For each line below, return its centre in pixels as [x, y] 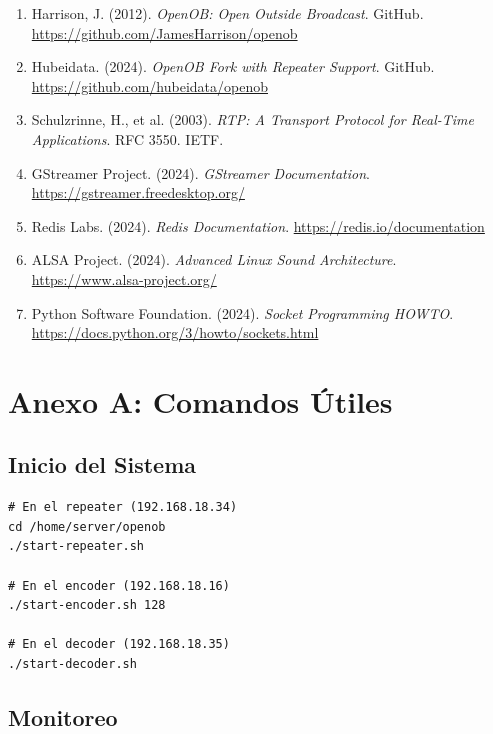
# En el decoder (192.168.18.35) [119, 644]
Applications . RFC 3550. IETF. [127, 138]
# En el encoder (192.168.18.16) [119, 585]
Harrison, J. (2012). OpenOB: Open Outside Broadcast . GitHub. [227, 13]
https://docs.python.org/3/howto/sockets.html [175, 332]
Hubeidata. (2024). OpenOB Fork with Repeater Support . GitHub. [233, 66]
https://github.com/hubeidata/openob [149, 85]
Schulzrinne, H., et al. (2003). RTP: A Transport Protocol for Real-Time [252, 119]
